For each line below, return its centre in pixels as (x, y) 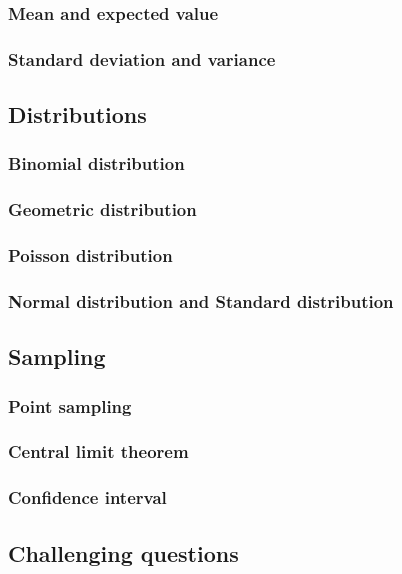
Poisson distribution (90, 255)
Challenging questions (123, 552)
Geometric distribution (102, 209)
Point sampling (70, 405)
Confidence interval (87, 497)
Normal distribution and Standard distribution (201, 300)
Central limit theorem (98, 451)
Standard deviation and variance (142, 58)
